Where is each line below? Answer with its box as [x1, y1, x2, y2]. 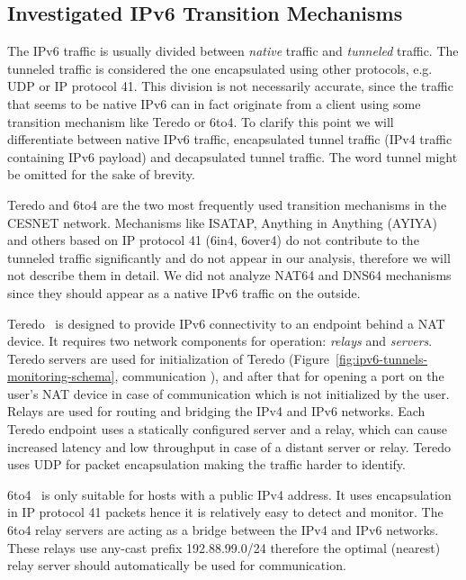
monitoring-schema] [7, 367, 115, 385]
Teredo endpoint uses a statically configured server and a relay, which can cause [7, 420, 448, 439]
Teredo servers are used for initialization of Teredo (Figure [7, 349, 330, 367]
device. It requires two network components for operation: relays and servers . [7, 331, 433, 350]
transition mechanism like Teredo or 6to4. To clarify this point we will [7, 112, 394, 131]
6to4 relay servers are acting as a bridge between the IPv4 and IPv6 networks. [7, 521, 439, 539]
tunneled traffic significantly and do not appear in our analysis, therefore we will [7, 248, 451, 267]
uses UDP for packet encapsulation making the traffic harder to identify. [7, 455, 406, 474]
